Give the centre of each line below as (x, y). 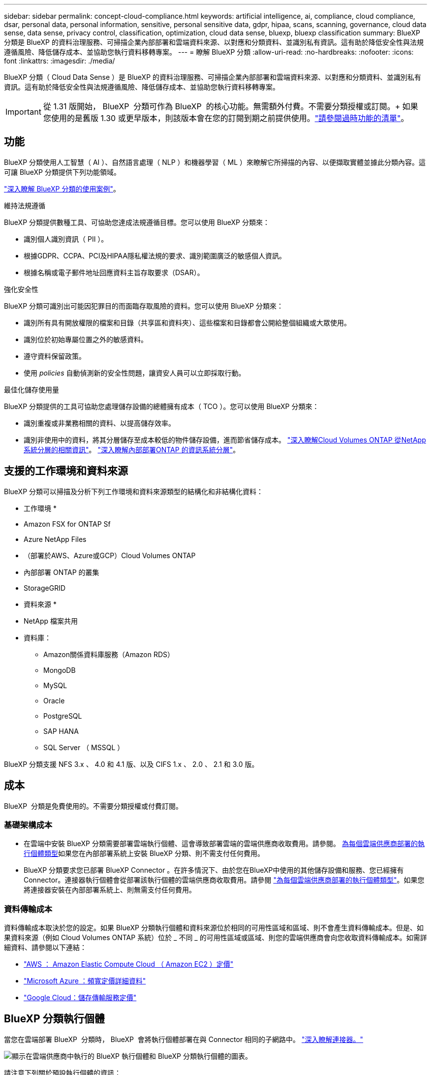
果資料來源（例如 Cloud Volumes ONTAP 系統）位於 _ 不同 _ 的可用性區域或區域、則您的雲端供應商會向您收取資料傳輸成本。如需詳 (215, 938)
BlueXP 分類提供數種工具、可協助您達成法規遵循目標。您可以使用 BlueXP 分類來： (137, 222)
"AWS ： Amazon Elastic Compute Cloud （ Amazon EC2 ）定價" (129, 964)
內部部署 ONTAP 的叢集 (62, 572)
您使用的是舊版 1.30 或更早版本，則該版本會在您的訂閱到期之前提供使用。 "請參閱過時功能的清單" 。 (226, 118)
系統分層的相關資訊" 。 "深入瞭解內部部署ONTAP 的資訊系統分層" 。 (132, 449)
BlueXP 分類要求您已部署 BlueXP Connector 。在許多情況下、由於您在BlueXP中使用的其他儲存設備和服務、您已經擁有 (214, 870)
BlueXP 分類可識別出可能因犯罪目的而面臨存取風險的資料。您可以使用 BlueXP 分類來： (144, 306)
